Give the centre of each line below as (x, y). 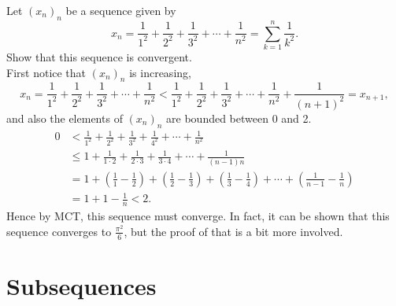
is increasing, (160, 72)
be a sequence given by (121, 10)
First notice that (46, 72)
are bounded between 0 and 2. (239, 118)
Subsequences (81, 285)
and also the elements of (65, 118)
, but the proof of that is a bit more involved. (233, 231)
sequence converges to (59, 231)
